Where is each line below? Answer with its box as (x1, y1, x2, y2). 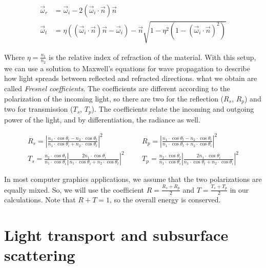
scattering (4, 244, 75, 265)
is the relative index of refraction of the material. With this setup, (48, 51, 256, 62)
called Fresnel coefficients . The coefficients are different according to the (4, 83, 230, 94)
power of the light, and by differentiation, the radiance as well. (4, 114, 200, 125)
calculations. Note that (4, 194, 76, 205)
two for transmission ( (4, 104, 73, 114)
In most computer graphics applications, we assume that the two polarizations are (4, 174, 262, 184)
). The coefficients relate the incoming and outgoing (91, 104, 254, 114)
